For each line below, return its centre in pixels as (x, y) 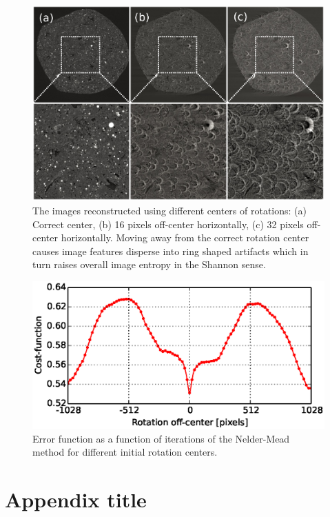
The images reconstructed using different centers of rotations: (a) (169, 211)
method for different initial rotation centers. (125, 452)
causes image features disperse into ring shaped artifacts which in (171, 251)
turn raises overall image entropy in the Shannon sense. (149, 264)
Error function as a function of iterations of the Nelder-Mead (161, 438)
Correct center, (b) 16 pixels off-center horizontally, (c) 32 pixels (168, 224)
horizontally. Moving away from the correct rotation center (185, 237)
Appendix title (76, 499)
